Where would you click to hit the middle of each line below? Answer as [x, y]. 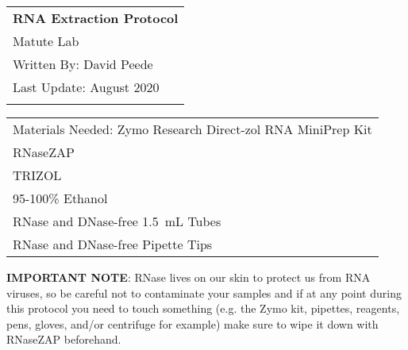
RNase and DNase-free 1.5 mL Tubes [117, 221]
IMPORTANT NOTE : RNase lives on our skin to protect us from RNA [189, 277]
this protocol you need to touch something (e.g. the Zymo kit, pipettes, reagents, [203, 308]
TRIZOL [37, 175]
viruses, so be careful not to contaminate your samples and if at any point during [204, 292]
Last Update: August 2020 [86, 87]
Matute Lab [46, 41]
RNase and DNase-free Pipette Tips [113, 244]
